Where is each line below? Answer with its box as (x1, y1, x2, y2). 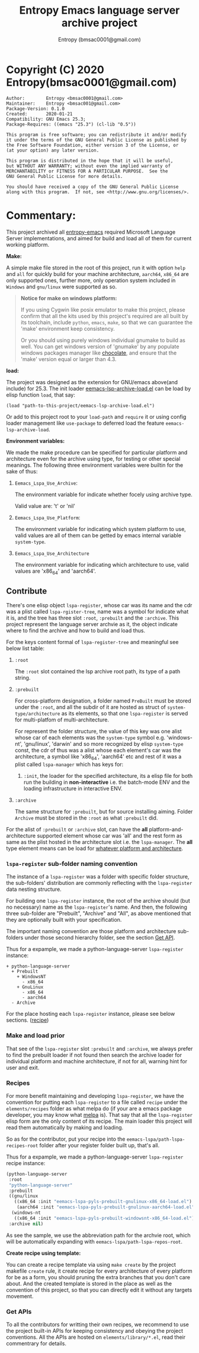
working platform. (6, 241, 49, 248)
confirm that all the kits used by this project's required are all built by (20, 312, 188, 319)
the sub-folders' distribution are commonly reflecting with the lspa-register (6, 880, 192, 887)
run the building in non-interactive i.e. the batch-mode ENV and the (23, 778, 190, 786)
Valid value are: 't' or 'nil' (14, 502, 76, 509)
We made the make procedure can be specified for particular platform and (6, 448, 188, 456)
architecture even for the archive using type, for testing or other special (6, 455, 181, 462)
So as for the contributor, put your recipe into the (6, 1135, 126, 1142)
